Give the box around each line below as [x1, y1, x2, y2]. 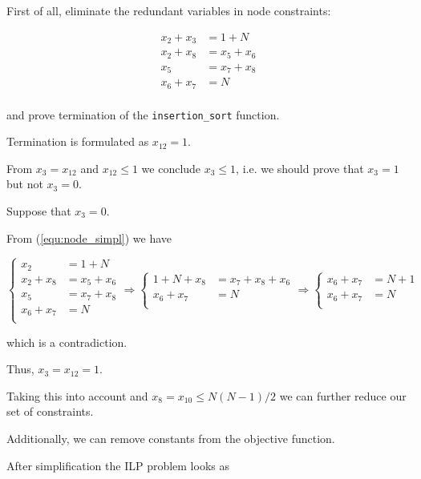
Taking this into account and [6, 387, 148, 404]
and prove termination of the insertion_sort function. [6, 106, 280, 123]
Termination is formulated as [6, 133, 149, 150]
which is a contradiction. [6, 333, 128, 350]
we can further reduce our [279, 387, 407, 404]
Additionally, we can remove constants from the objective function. [6, 430, 335, 447]
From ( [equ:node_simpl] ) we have [6, 229, 172, 246]
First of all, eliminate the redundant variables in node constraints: [6, 2, 331, 18]
